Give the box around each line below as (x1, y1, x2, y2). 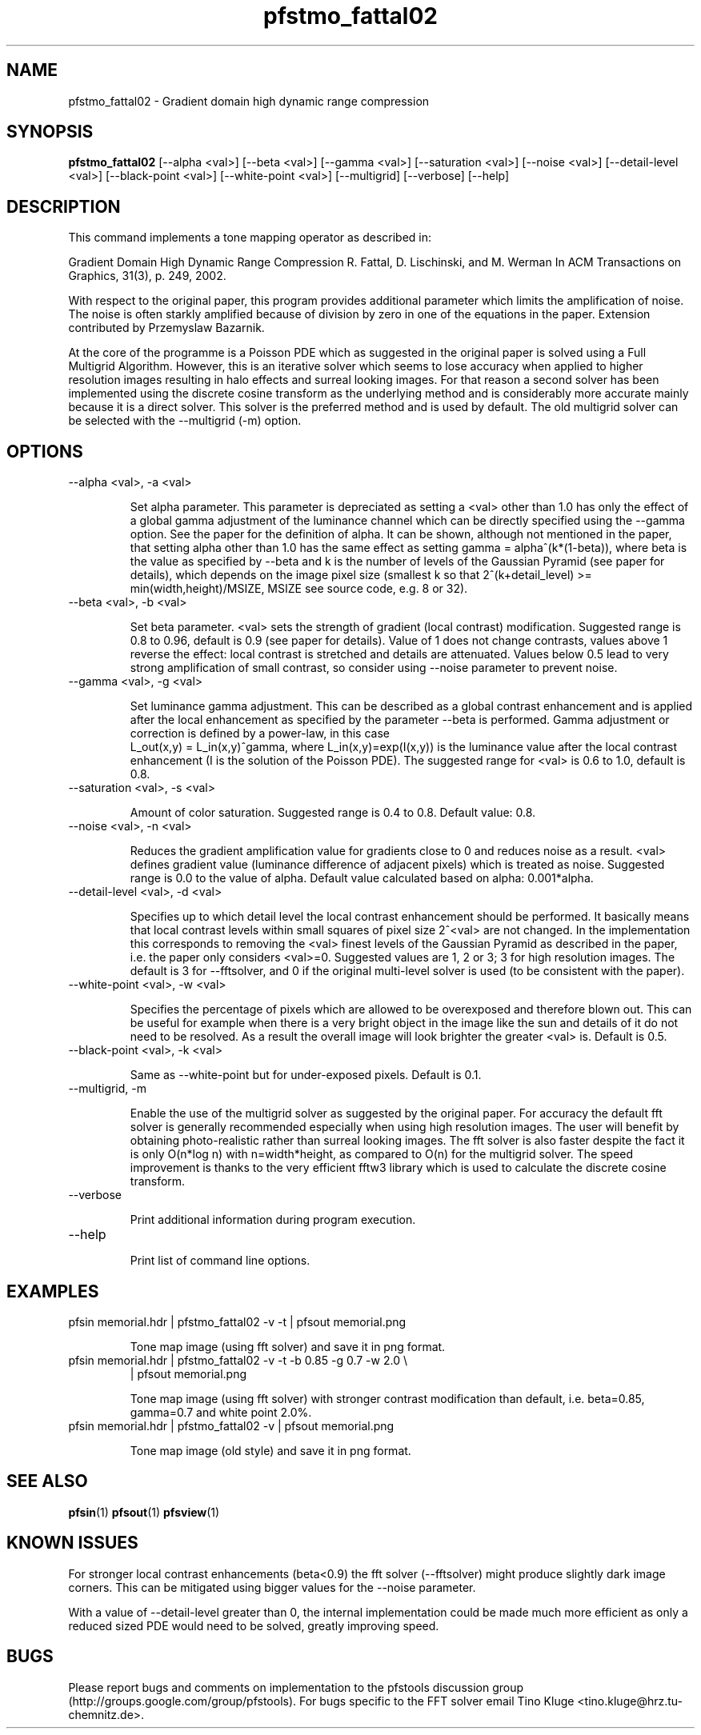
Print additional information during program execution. (130, 1213, 416, 1227)
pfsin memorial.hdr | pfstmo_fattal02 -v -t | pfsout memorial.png (68, 1314, 407, 1329)
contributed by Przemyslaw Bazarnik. (68, 321, 265, 335)
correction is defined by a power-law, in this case (130, 726, 390, 741)
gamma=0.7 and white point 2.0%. (130, 1405, 312, 1419)
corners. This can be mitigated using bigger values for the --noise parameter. (68, 1580, 476, 1594)
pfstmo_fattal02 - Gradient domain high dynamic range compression (68, 94, 430, 108)
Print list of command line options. (130, 1253, 310, 1268)
